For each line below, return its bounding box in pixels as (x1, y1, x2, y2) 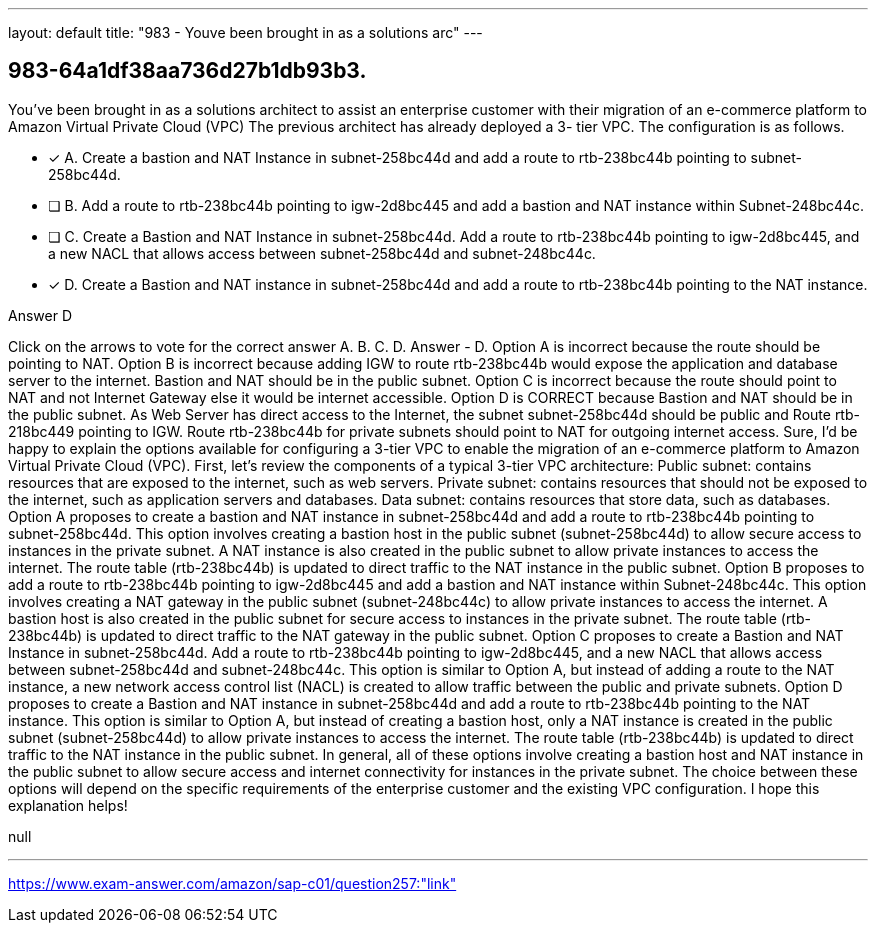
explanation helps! (8, 796, 128, 814)
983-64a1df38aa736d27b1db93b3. (8, 58, 367, 84)
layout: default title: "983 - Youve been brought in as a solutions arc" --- (8, 24, 483, 41)
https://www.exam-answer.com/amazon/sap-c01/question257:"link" (8, 874, 457, 892)
